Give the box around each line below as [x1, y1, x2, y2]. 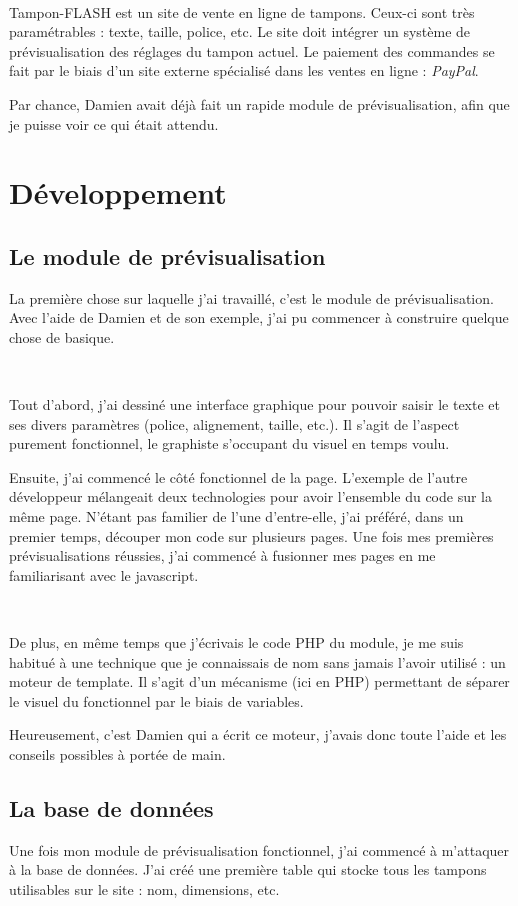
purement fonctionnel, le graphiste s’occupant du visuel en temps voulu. [9, 433, 450, 454]
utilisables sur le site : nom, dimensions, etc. [9, 879, 280, 899]
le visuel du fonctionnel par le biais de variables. [9, 690, 304, 711]
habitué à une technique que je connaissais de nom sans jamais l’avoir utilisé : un [9, 651, 506, 672]
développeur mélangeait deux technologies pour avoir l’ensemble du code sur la [9, 486, 492, 507]
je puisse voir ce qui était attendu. [9, 113, 219, 134]
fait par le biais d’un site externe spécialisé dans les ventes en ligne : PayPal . [9, 60, 479, 81]
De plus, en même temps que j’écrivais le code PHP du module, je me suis [9, 632, 464, 653]
